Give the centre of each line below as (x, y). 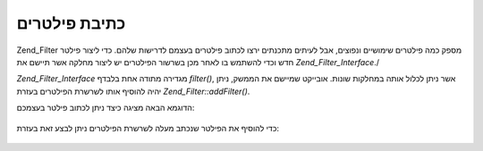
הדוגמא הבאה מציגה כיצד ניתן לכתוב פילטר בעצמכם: (106, 108)
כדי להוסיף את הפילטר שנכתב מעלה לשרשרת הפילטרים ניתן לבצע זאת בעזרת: (148, 128)
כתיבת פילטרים (71, 23)
